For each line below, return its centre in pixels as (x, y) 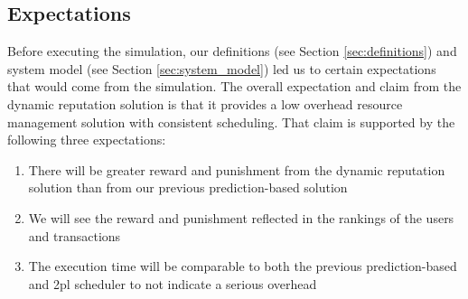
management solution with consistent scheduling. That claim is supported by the (231, 121)
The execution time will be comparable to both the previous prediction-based (243, 266)
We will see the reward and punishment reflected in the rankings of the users (241, 217)
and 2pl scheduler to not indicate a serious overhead (173, 283)
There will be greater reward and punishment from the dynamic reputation (237, 169)
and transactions (75, 235)
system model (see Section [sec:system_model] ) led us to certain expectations (222, 68)
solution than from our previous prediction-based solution (188, 187)
